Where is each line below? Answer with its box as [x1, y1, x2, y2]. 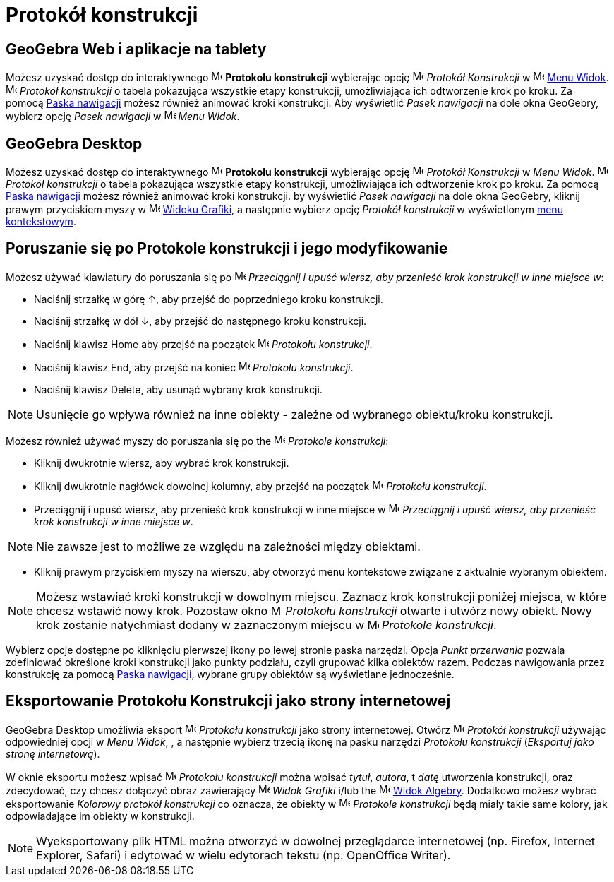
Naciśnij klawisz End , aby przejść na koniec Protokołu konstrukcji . [34, 361, 354, 374]
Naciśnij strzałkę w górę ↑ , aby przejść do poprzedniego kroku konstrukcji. [34, 292, 383, 305]
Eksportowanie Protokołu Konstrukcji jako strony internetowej [6, 692, 451, 710]
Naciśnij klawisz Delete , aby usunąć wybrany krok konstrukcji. [34, 383, 323, 395]
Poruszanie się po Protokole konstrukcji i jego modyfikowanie [6, 239, 448, 258]
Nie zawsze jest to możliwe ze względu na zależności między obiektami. [36, 539, 421, 554]
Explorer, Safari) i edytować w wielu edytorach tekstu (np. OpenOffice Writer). [36, 847, 451, 862]
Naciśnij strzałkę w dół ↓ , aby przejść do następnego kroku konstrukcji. [34, 314, 367, 327]
